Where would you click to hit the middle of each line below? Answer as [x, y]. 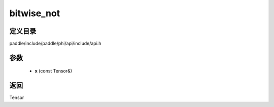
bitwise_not [35, 13]
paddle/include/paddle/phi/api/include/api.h [55, 44]
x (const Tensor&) [54, 71]
